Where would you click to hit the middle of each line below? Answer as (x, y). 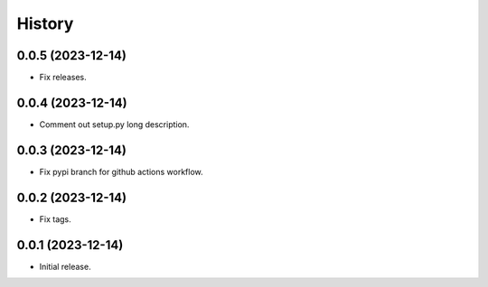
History (45, 23)
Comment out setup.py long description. (114, 124)
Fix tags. (55, 219)
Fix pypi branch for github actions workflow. (121, 171)
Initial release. (65, 266)
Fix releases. (63, 78)
